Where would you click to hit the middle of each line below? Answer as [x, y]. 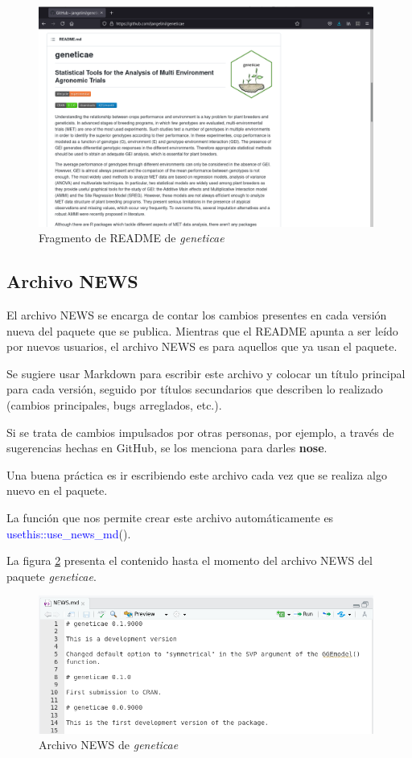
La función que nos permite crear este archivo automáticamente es [170, 517]
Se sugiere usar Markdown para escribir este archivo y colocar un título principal [206, 373]
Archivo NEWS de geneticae [109, 745]
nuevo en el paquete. [57, 490]
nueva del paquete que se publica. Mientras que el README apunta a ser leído [202, 330]
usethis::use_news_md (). [69, 533]
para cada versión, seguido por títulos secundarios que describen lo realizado [195, 389]
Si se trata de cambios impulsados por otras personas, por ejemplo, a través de [200, 432]
